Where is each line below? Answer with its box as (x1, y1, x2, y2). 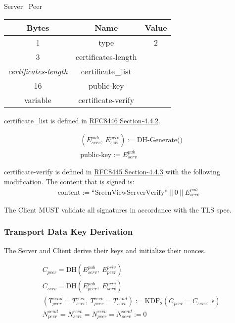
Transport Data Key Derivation (4, 225, 133, 238)
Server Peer (4, 1, 42, 11)
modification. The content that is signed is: (4, 176, 135, 186)
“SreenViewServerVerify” (92, 189, 168, 196)
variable (24, 94, 51, 106)
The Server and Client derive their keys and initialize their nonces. (4, 245, 206, 255)
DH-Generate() (137, 137, 183, 144)
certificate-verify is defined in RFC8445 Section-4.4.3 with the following (4, 166, 220, 177)
